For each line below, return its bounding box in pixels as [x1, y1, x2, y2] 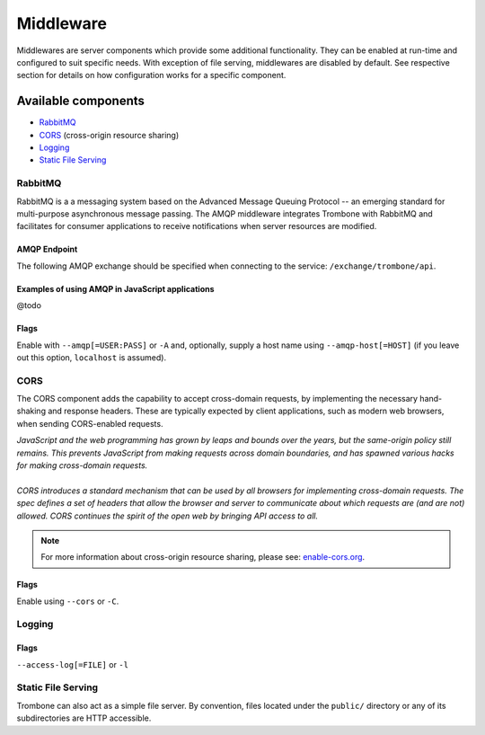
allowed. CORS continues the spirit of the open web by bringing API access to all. [16, 510, 319, 521]
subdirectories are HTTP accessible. [16, 713, 152, 723]
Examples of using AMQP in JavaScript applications [16, 283, 215, 294]
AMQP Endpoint [16, 244, 78, 255]
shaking [16, 405, 47, 417]
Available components [16, 93, 145, 109]
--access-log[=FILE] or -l [16, 659, 129, 669]
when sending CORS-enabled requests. [16, 418, 163, 429]
